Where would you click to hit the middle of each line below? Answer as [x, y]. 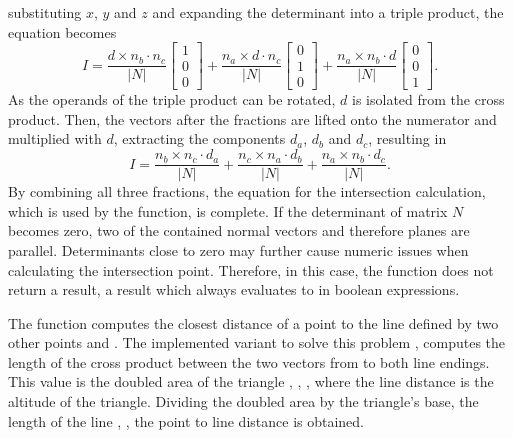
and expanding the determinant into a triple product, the [328, 12]
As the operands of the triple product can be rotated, [172, 99]
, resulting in [407, 138]
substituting [45, 12]
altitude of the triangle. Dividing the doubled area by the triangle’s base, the [243, 401]
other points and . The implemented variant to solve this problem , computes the [257, 342]
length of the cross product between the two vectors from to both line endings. [249, 361]
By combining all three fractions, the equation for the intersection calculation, [247, 191]
